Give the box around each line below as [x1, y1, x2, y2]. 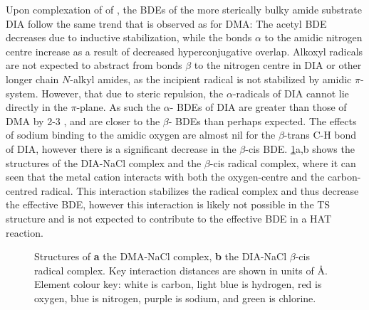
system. [6, 85, 38, 100]
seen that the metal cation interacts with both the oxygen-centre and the [6, 169, 325, 184]
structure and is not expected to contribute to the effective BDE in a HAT [6, 210, 331, 225]
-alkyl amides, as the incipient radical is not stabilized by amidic [70, 71, 352, 86]
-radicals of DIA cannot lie [232, 85, 349, 100]
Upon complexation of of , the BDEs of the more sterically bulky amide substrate [6, 2, 362, 16]
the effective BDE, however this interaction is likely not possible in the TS [6, 197, 331, 212]
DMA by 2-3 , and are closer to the [6, 113, 160, 128]
